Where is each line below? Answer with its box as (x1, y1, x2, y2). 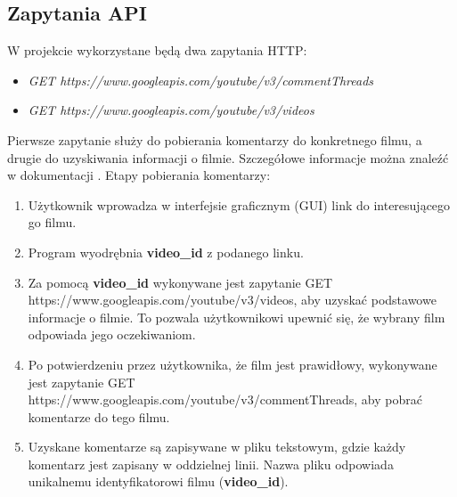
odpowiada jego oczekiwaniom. (28, 325, 196, 344)
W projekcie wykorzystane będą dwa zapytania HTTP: (7, 41, 307, 60)
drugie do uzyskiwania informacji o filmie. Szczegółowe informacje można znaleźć (7, 148, 449, 167)
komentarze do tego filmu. (28, 407, 170, 426)
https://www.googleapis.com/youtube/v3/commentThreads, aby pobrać (28, 390, 422, 409)
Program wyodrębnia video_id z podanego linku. (28, 242, 304, 261)
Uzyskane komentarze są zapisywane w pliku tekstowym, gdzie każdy (28, 437, 406, 456)
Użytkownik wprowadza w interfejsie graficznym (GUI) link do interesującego (28, 195, 451, 214)
